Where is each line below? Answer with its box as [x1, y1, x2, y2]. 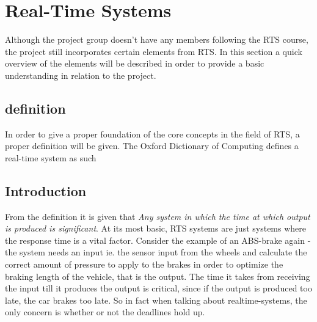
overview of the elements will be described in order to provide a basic [5, 57, 264, 70]
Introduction [5, 181, 87, 200]
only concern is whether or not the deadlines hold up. [5, 306, 205, 318]
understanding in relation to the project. [5, 68, 156, 81]
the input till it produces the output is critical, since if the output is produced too [5, 282, 312, 295]
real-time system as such [5, 151, 97, 164]
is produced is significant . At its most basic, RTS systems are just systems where [5, 222, 306, 235]
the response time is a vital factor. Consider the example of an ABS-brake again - [5, 233, 311, 246]
